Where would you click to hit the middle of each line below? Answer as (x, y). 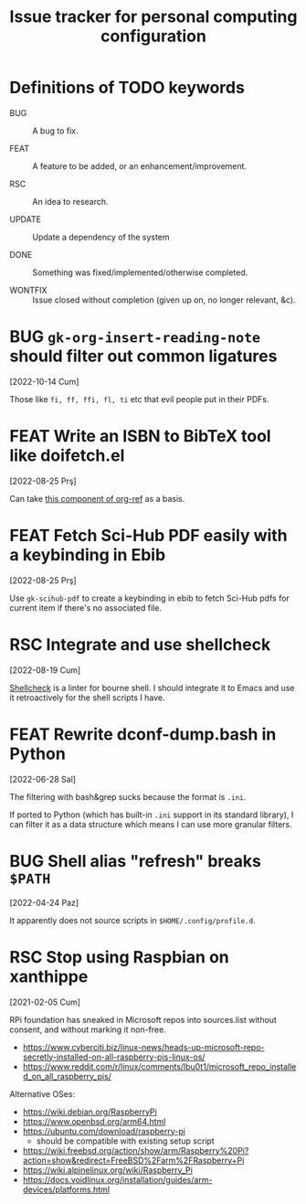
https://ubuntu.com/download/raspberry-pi (104, 1131)
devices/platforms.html (66, 1189)
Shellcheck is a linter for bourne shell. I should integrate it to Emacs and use (152, 687)
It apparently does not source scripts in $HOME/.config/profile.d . (132, 920)
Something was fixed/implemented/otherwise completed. (140, 272)
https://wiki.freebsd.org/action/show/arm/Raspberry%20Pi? (136, 1150)
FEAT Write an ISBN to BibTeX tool (140, 437)
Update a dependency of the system (101, 237)
